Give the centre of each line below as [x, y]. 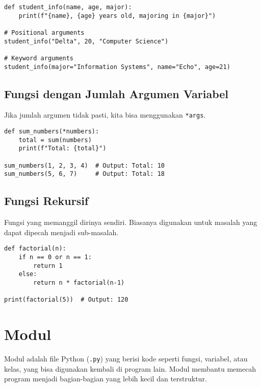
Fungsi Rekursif [46, 201]
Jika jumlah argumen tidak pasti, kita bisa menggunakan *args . [105, 115]
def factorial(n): [35, 249]
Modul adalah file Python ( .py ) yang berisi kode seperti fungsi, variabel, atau [126, 359]
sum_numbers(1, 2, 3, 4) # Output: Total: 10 [84, 165]
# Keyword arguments [39, 58]
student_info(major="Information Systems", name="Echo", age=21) [117, 67]
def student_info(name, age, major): [68, 7]
